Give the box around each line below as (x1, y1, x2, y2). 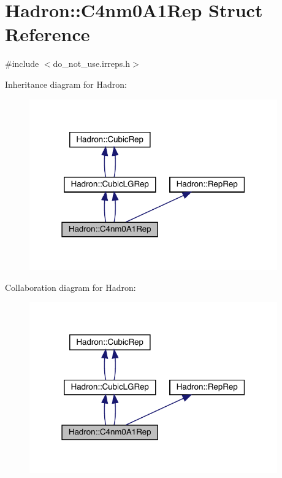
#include (5, 57, 39, 70)
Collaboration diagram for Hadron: (5, 280, 136, 293)
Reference (5, 21, 90, 47)
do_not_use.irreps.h (53, 57, 131, 70)
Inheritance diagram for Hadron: (5, 77, 127, 90)
